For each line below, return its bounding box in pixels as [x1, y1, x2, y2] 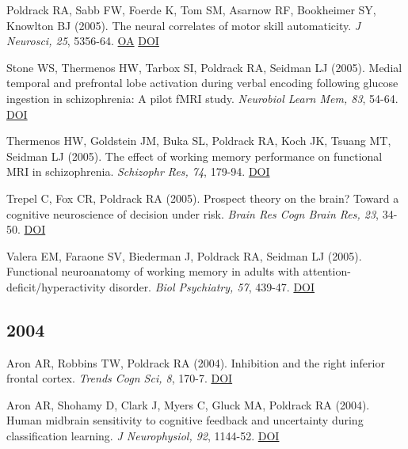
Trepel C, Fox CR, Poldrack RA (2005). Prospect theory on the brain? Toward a [6, 189, 399, 206]
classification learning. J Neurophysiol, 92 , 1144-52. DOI [6, 428, 280, 444]
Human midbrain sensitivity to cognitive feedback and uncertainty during [6, 412, 364, 428]
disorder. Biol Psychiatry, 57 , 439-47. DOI [109, 278, 315, 295]
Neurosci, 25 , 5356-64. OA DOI [6, 32, 159, 49]
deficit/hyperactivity [6, 278, 106, 295]
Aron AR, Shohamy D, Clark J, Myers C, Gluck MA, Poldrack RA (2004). [6, 396, 370, 413]
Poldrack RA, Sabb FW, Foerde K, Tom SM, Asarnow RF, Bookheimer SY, [6, 2, 376, 17]
